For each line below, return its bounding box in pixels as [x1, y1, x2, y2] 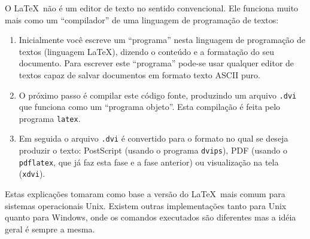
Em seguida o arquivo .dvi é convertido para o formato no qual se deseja [19, 132, 288, 145]
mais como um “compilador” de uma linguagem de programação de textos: [5, 13, 279, 26]
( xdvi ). [19, 167, 45, 180]
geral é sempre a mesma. [5, 222, 95, 235]
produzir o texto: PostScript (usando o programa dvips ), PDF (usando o [19, 144, 287, 157]
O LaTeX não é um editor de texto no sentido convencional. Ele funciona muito [5, 2, 299, 14]
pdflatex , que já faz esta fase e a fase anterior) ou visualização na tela [19, 155, 279, 168]
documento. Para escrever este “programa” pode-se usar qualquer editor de [19, 57, 294, 69]
